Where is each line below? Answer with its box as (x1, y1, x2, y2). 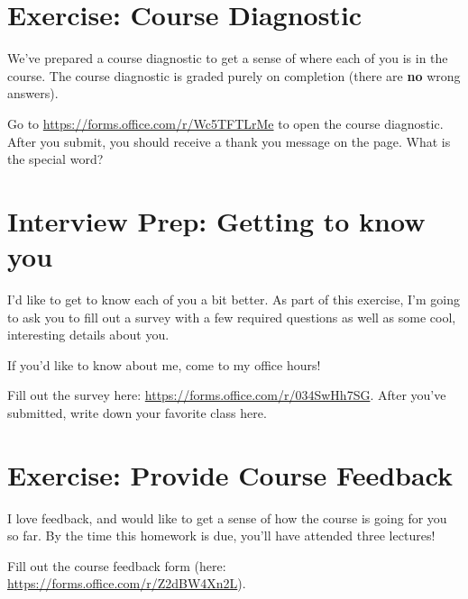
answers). (7, 84, 59, 103)
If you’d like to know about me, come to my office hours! (7, 355, 321, 374)
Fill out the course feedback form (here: (7, 556, 226, 575)
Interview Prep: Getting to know (7, 202, 426, 239)
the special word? (7, 150, 104, 168)
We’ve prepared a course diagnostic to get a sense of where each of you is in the (7, 49, 448, 68)
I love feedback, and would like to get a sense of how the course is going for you (7, 508, 447, 527)
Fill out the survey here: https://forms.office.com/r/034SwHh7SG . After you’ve (7, 386, 446, 404)
